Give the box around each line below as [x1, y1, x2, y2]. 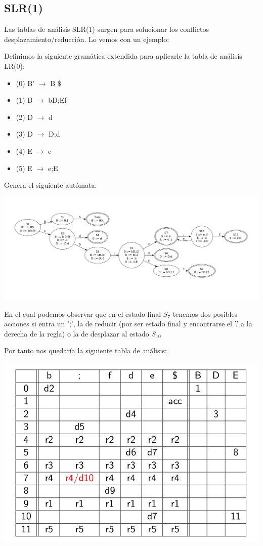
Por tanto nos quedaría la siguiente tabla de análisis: [4, 345, 167, 356]
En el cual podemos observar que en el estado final [4, 308, 161, 319]
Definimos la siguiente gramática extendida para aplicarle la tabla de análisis [4, 51, 242, 61]
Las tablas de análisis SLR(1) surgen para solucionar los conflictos [4, 24, 209, 34]
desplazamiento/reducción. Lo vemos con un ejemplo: [4, 33, 169, 44]
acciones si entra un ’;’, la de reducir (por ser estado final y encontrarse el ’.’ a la [4, 318, 252, 329]
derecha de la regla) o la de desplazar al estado [4, 328, 149, 339]
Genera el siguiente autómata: [4, 180, 97, 190]
